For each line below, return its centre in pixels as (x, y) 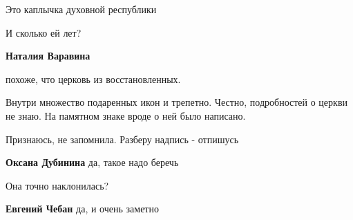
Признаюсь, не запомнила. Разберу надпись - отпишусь (122, 139)
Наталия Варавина (48, 56)
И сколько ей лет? (44, 32)
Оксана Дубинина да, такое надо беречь (92, 162)
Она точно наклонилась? (57, 185)
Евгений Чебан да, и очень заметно (82, 209)
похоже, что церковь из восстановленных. (93, 79)
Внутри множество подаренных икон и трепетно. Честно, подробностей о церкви (176, 102)
